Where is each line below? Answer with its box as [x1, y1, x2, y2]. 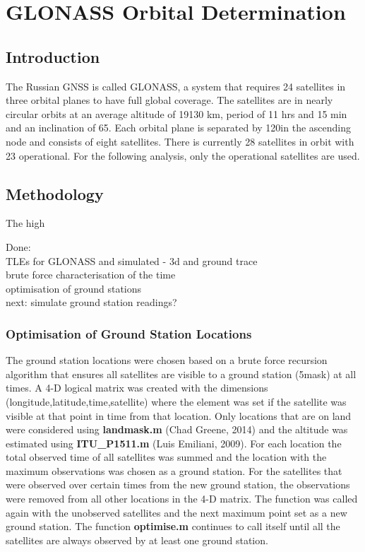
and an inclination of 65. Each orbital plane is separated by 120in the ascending [6, 120, 351, 135]
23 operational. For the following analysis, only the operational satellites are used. [6, 148, 360, 163]
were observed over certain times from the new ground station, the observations [6, 477, 350, 492]
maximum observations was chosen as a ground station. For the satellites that [6, 463, 342, 478]
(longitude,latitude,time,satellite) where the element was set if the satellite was [6, 394, 347, 409]
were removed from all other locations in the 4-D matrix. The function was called [6, 491, 358, 506]
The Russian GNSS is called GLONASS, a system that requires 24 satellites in [6, 78, 346, 93]
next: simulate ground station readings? [6, 295, 177, 310]
